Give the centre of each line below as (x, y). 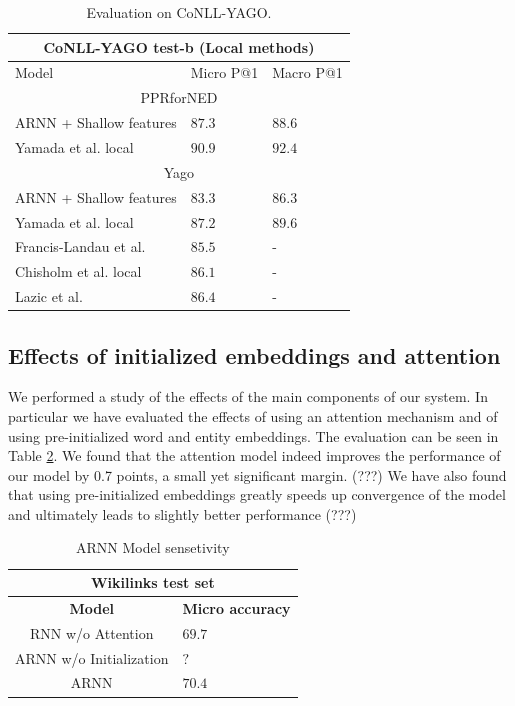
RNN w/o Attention (91, 632)
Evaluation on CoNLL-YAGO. (179, 12)
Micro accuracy (236, 607)
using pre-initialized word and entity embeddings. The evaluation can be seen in (253, 435)
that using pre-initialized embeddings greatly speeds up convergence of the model (257, 494)
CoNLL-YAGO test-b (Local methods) (179, 46)
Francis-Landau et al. (80, 246)
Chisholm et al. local (78, 271)
